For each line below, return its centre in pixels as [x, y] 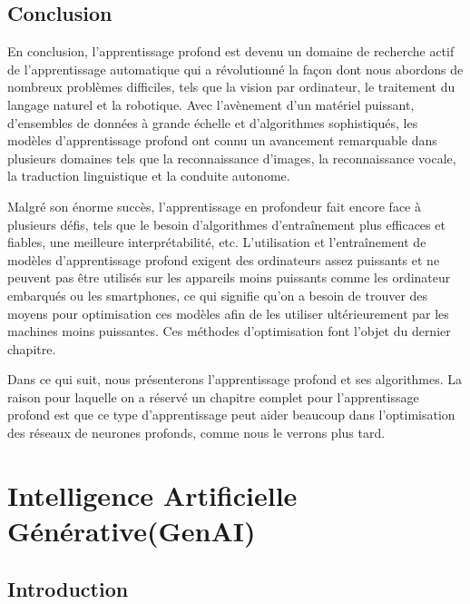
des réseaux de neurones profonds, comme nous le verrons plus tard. [196, 433]
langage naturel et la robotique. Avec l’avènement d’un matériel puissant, [211, 104]
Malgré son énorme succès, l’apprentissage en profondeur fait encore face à [214, 206]
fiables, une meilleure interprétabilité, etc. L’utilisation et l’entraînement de [217, 242]
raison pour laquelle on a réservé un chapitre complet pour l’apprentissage [213, 396]
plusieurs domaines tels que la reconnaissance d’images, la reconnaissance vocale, [232, 158]
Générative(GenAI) [132, 531]
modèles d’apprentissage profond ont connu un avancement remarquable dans [222, 140]
